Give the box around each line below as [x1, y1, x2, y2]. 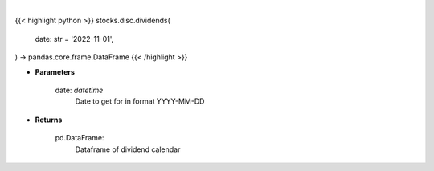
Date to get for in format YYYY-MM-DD [75, 96, 205, 106]
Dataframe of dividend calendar [75, 145, 181, 154]
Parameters [35, 67, 76, 76]
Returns [35, 115, 63, 124]
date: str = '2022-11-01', [35, 34, 114, 43]
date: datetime [55, 85, 104, 95]
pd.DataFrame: [55, 133, 104, 143]
